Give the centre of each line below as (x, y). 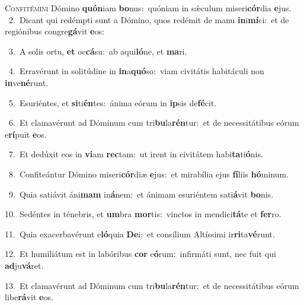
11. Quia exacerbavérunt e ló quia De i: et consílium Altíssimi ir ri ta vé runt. (140, 233)
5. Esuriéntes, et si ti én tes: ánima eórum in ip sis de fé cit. (113, 102)
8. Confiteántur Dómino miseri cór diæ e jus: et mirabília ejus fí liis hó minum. (149, 174)
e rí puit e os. (26, 134)
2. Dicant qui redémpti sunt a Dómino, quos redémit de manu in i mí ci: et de (149, 19)
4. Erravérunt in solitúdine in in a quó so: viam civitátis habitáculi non (136, 71)
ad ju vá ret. (24, 265)
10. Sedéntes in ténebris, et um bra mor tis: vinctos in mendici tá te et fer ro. (143, 214)
